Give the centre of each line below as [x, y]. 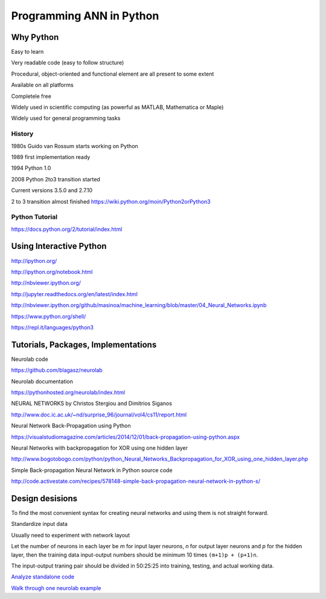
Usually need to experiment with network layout [71, 535]
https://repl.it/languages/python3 [52, 327]
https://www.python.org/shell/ [49, 316]
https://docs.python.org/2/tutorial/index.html [67, 229]
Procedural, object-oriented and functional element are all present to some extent [113, 74]
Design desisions [44, 498]
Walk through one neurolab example [56, 588]
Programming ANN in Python [85, 16]
